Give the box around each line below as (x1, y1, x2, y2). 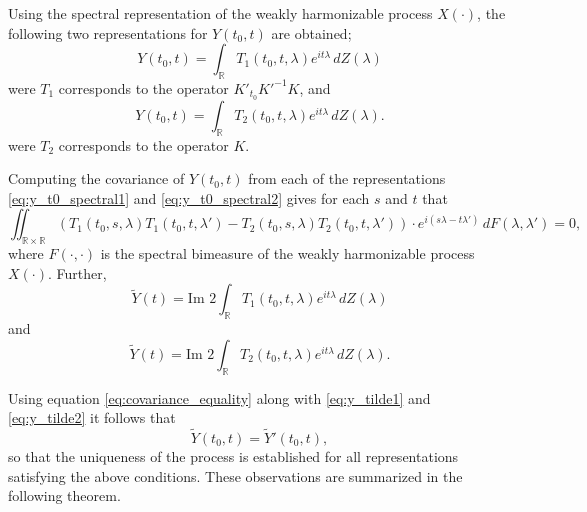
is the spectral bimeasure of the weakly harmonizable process (100, 243, 475, 264)
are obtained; (271, 22, 352, 43)
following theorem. (8, 485, 121, 506)
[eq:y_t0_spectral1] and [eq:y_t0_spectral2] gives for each (8, 187, 370, 208)
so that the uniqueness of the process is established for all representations (8, 446, 459, 466)
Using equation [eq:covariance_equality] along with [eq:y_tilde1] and (8, 387, 431, 408)
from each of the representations (248, 168, 446, 189)
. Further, (47, 262, 107, 283)
